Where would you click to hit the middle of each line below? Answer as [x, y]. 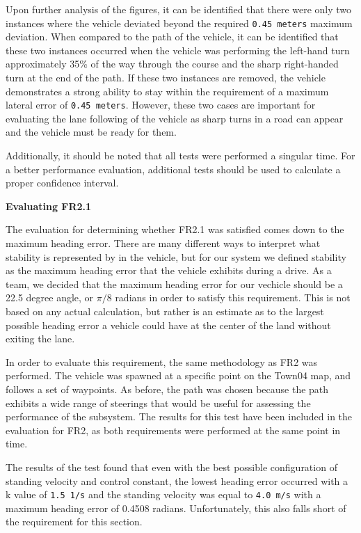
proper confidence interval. [62, 183]
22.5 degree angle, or [50, 297]
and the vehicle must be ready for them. [91, 132]
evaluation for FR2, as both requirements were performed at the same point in [173, 430]
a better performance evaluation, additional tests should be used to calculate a [173, 169]
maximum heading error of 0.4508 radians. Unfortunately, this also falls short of [176, 508]
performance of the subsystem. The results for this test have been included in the [179, 416]
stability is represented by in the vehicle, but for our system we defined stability [176, 256]
